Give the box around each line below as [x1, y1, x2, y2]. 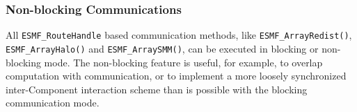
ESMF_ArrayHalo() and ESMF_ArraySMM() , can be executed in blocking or [6, 41, 319, 55]
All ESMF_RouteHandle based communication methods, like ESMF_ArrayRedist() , [6, 28, 352, 42]
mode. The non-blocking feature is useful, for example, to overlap [44, 55, 323, 69]
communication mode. [6, 95, 100, 110]
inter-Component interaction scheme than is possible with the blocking [6, 82, 308, 96]
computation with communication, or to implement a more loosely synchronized [6, 68, 347, 83]
